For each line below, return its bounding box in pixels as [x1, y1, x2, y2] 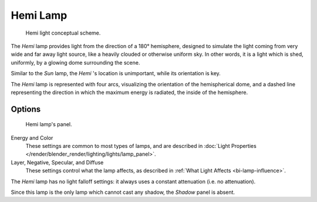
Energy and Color [11, 134, 53, 141]
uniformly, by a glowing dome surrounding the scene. [11, 59, 140, 66]
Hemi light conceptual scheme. [25, 29, 101, 36]
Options [11, 104, 41, 114]
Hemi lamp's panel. [25, 121, 72, 128]
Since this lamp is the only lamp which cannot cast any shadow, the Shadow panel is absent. [11, 188, 235, 196]
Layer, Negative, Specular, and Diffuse [11, 159, 104, 166]
